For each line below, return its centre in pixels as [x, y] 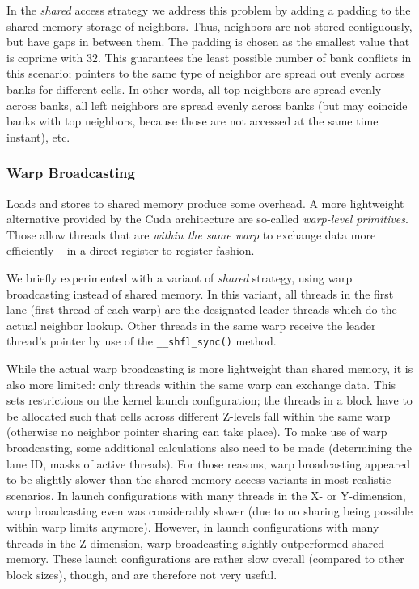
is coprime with [45, 57]
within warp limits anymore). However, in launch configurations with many [193, 526]
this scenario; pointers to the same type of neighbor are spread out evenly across [206, 73]
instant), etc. [38, 136]
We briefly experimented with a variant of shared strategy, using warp [180, 277]
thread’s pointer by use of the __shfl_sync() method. [142, 341]
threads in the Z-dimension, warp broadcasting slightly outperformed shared [195, 542]
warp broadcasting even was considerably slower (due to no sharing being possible [210, 511]
